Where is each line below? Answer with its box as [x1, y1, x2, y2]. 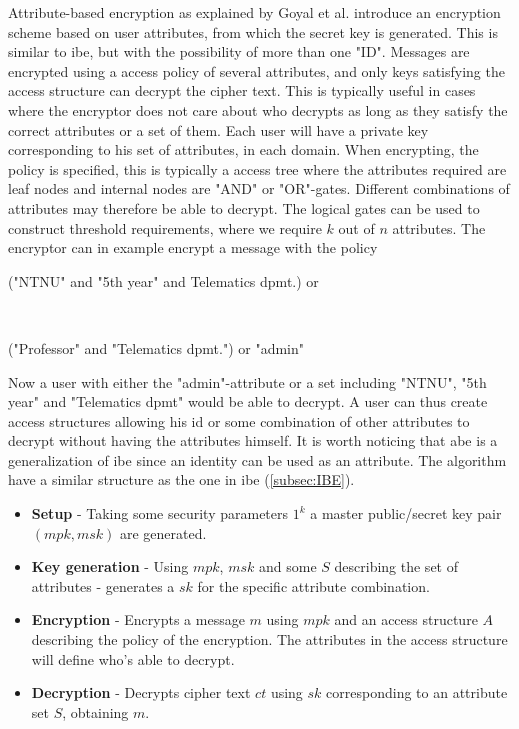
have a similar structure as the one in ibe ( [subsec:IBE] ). [8, 469, 355, 490]
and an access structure [334, 609, 478, 630]
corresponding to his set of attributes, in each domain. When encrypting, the [8, 139, 479, 160]
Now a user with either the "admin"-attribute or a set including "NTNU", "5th [8, 371, 487, 392]
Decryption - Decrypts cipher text [31, 682, 251, 703]
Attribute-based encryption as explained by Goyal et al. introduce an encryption [8, 2, 501, 22]
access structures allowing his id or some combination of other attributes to [8, 410, 470, 431]
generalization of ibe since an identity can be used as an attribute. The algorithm [8, 449, 507, 470]
